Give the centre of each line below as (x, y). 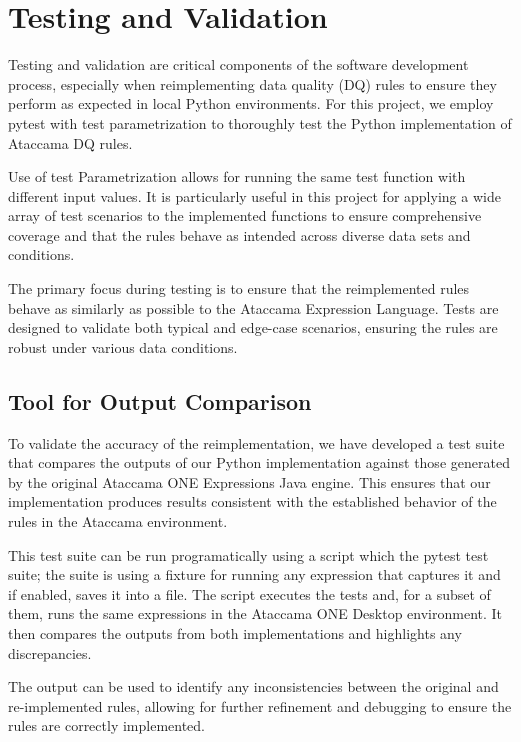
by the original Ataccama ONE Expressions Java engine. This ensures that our (249, 481)
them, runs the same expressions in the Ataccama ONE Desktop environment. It (255, 613)
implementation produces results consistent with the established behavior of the (252, 501)
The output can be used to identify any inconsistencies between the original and (253, 686)
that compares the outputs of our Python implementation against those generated (259, 462)
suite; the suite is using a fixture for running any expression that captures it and (254, 574)
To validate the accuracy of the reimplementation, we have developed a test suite (256, 442)
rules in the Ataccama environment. (118, 521)
